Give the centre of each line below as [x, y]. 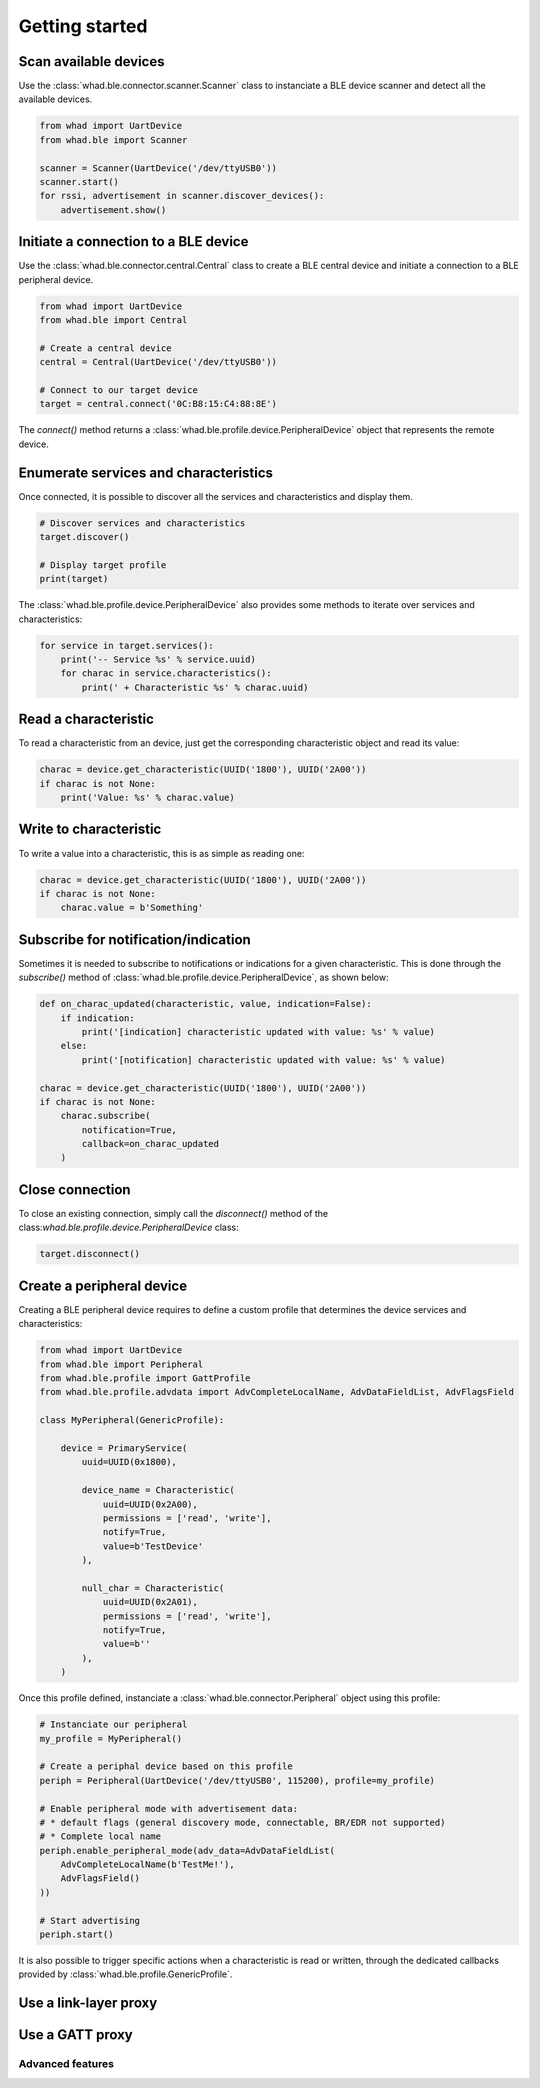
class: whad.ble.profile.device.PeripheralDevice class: [128, 1227]
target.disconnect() [89, 1254]
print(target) [74, 579]
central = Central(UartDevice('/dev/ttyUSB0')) [158, 362]
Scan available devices [91, 61]
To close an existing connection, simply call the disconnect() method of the [173, 1213]
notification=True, [129, 1129]
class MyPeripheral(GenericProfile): [132, 1420]
